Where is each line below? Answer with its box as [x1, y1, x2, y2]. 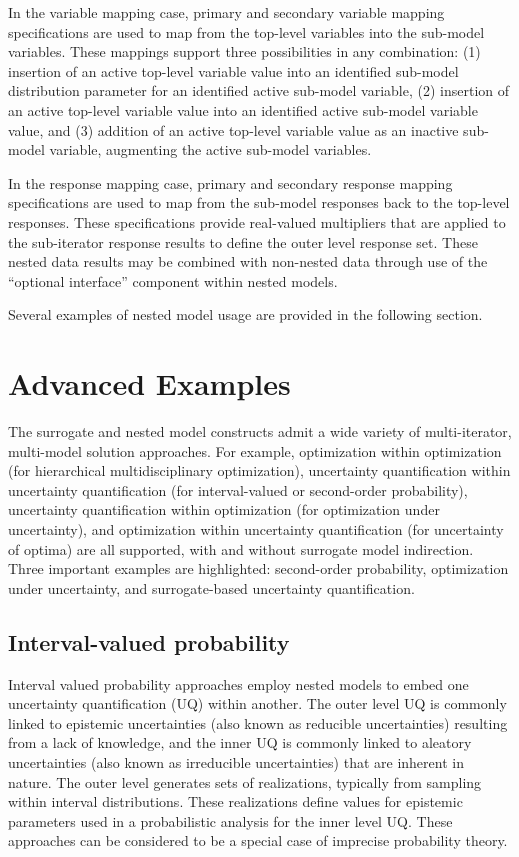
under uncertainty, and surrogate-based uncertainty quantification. [8, 577, 415, 598]
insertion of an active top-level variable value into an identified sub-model [8, 60, 459, 81]
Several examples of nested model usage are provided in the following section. [8, 304, 483, 325]
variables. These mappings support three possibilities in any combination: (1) [8, 41, 481, 62]
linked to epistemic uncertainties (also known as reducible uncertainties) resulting [8, 712, 508, 733]
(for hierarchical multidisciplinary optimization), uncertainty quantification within [8, 460, 511, 481]
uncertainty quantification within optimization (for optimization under [8, 499, 440, 520]
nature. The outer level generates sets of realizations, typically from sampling [8, 771, 482, 792]
